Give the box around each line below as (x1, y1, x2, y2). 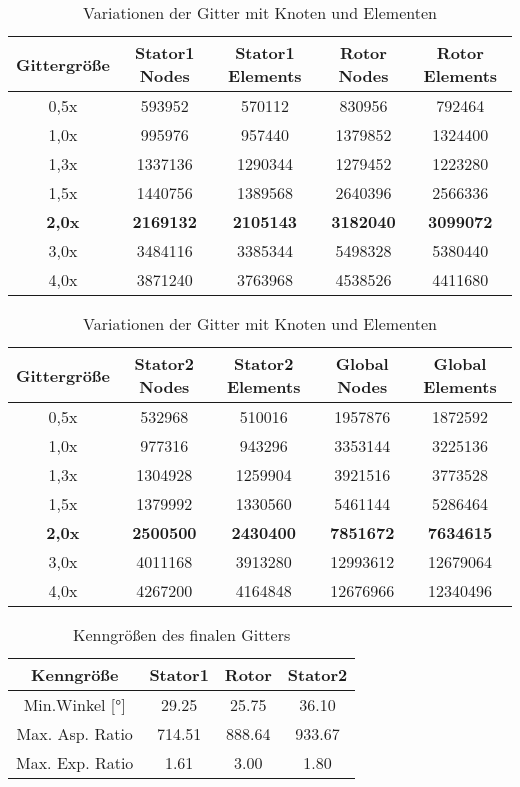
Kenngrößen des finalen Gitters (72, 623, 291, 646)
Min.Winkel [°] (23, 693, 126, 716)
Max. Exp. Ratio (16, 751, 134, 774)
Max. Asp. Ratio (16, 722, 133, 745)
